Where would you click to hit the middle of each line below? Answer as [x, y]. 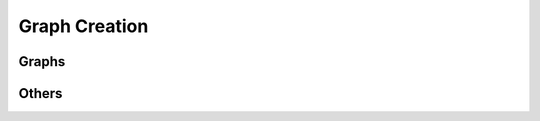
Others [40, 93]
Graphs [42, 61]
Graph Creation [83, 26]
